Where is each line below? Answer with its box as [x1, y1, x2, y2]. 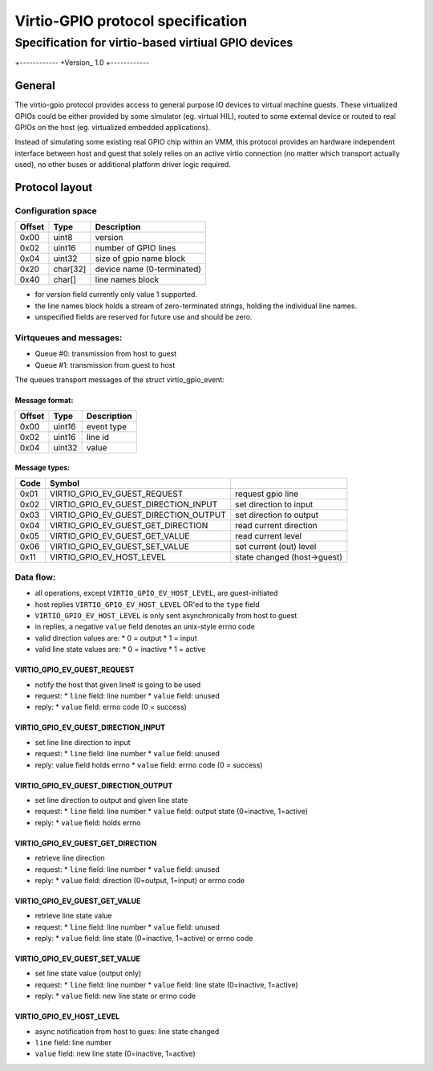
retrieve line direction [34, 853, 106, 863]
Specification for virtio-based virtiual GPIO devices [14, 35, 293, 50]
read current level [235, 530, 302, 541]
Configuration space [14, 206, 97, 217]
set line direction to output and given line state [34, 795, 188, 804]
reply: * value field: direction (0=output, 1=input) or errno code [34, 875, 245, 885]
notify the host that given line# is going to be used [34, 679, 201, 690]
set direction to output [235, 509, 319, 520]
